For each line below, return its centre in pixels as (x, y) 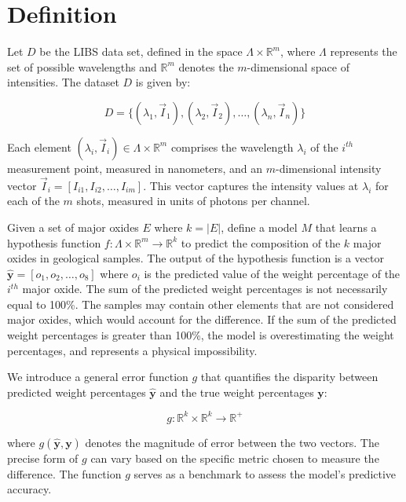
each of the (33, 201)
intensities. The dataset (63, 82)
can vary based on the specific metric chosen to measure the (235, 458)
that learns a (346, 227)
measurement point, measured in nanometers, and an (135, 168)
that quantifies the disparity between (289, 377)
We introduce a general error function (98, 377)
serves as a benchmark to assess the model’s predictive (265, 473)
